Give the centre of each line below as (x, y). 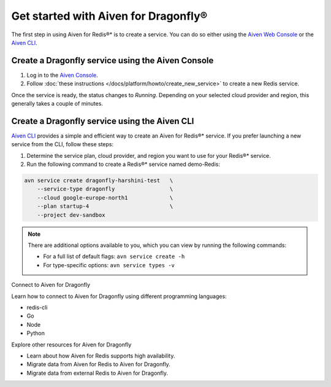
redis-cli (37, 307)
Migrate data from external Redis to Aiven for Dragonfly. (97, 373)
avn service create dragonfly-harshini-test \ (99, 181)
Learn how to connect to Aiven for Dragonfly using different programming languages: (119, 296)
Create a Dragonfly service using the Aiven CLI (103, 121)
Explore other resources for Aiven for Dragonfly (71, 345)
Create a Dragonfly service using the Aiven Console (112, 61)
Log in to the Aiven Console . (62, 75)
